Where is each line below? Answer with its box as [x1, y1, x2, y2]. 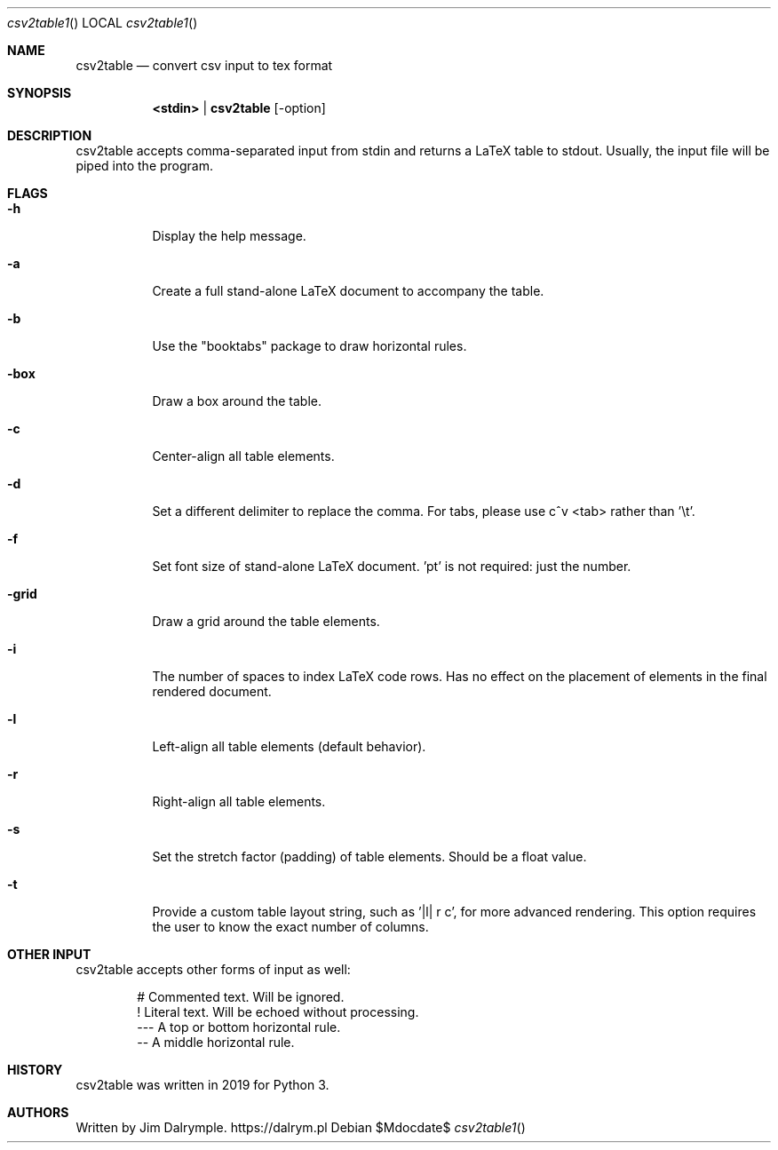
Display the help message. [152, 228, 306, 243]
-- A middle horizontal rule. [137, 1035, 295, 1050]
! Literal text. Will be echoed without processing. [137, 1004, 419, 1019]
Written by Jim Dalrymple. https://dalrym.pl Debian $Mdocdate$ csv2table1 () [75, 1120, 526, 1135]
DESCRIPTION [7, 128, 92, 143]
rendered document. [152, 684, 272, 699]
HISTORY [7, 1062, 63, 1077]
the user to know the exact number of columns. [152, 919, 429, 934]
